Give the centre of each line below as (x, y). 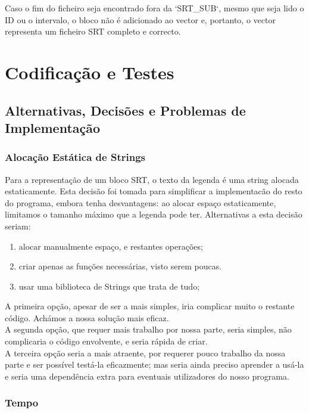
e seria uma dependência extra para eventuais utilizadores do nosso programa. (147, 376)
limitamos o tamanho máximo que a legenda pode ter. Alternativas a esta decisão (154, 214)
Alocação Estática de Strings (75, 157)
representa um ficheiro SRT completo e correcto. (93, 31)
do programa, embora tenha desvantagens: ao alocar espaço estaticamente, (141, 202)
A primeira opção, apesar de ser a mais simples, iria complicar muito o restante (150, 306)
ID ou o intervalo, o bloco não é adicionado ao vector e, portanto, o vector (140, 19)
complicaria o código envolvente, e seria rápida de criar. (106, 341)
